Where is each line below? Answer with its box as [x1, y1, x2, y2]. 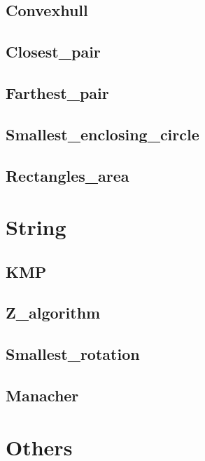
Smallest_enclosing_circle [6, 123, 199, 145]
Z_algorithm [6, 302, 101, 323]
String [6, 213, 66, 241]
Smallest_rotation [6, 343, 140, 365]
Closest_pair [6, 41, 101, 62]
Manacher [6, 385, 79, 406]
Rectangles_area [6, 164, 129, 186]
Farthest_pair [6, 81, 109, 103]
